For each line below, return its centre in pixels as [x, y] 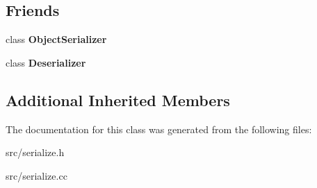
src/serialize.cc [36, 175]
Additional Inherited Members [118, 100]
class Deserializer [46, 62]
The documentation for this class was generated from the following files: [159, 129]
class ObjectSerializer [56, 39]
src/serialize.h [35, 152]
